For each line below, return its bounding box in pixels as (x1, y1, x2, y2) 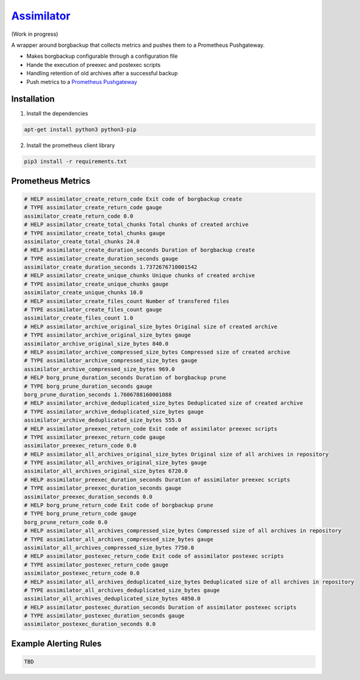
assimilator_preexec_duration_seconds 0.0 (24, 493, 153, 500)
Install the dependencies (26, 110, 88, 117)
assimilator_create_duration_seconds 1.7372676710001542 (24, 264, 198, 270)
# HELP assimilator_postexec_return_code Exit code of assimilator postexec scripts (24, 553, 284, 560)
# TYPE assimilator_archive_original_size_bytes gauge (24, 332, 191, 338)
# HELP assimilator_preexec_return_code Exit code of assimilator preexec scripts (24, 425, 278, 432)
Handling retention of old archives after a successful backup (26, 70, 178, 77)
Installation (11, 94, 55, 105)
